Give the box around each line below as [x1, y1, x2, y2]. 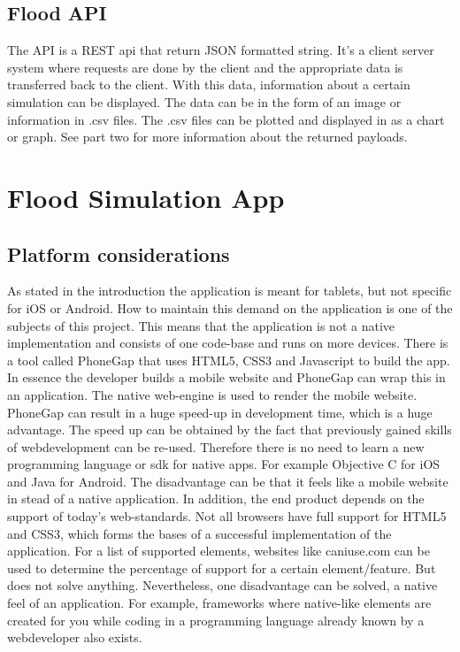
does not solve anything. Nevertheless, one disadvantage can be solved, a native [7, 576, 438, 594]
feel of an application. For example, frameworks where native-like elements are [7, 594, 432, 612]
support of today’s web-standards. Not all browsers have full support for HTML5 [7, 507, 447, 525]
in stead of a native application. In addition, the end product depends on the [7, 489, 425, 508]
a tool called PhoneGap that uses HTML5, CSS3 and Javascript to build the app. [7, 350, 450, 369]
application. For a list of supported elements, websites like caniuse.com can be [7, 541, 430, 560]
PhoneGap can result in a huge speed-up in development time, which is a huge [7, 403, 433, 421]
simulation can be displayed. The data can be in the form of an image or [7, 92, 402, 111]
